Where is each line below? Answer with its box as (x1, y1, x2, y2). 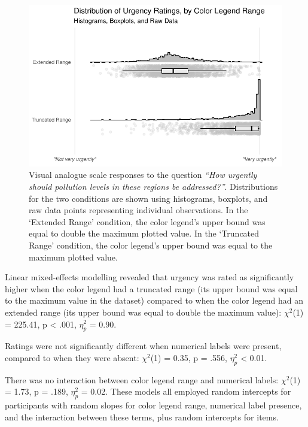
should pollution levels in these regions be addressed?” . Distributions (29, 180, 278, 192)
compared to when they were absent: (5, 351, 139, 364)
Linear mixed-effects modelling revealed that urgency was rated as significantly (5, 271, 294, 283)
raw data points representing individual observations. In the (29, 204, 248, 216)
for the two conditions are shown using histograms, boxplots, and (29, 192, 268, 204)
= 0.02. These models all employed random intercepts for (81, 385, 291, 398)
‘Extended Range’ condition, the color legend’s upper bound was (29, 215, 266, 228)
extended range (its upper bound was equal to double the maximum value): (5, 305, 282, 318)
